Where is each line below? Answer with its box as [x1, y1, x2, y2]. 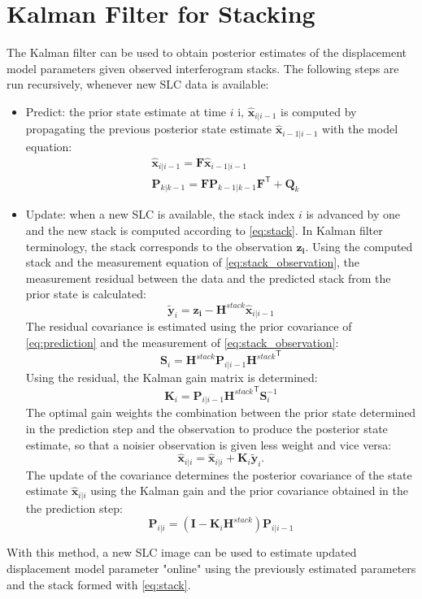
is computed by [281, 102, 357, 119]
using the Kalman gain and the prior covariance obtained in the [90, 482, 408, 499]
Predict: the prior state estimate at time [25, 102, 227, 119]
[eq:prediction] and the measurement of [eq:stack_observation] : [25, 333, 339, 350]
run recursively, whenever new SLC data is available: [7, 76, 269, 93]
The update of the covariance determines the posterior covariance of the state [25, 466, 412, 483]
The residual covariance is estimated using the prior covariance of [25, 317, 352, 334]
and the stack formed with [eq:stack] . [7, 575, 191, 592]
